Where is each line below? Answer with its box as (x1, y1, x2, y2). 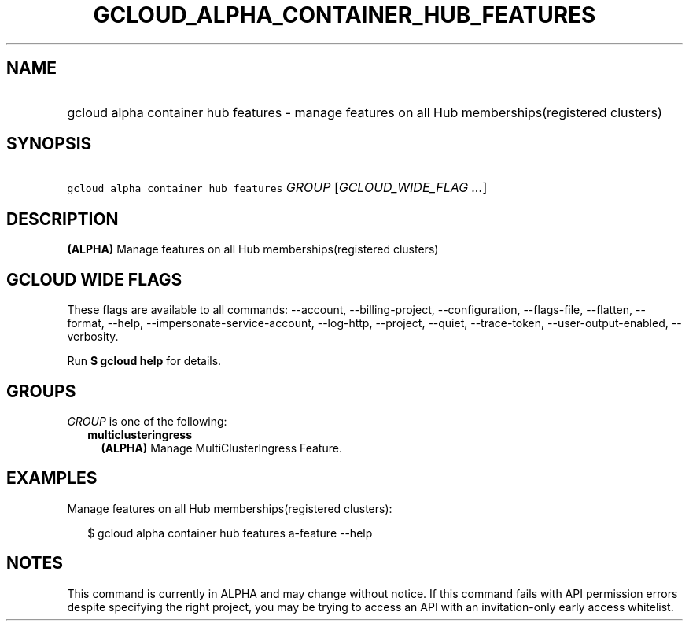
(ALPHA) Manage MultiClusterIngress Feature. (101, 441, 342, 455)
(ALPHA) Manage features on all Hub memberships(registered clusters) (67, 242, 439, 256)
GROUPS (6, 381, 76, 401)
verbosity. (67, 330, 119, 344)
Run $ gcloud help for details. (67, 354, 222, 368)
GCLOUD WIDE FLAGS (6, 269, 182, 290)
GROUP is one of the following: (67, 414, 227, 428)
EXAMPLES (6, 468, 98, 489)
